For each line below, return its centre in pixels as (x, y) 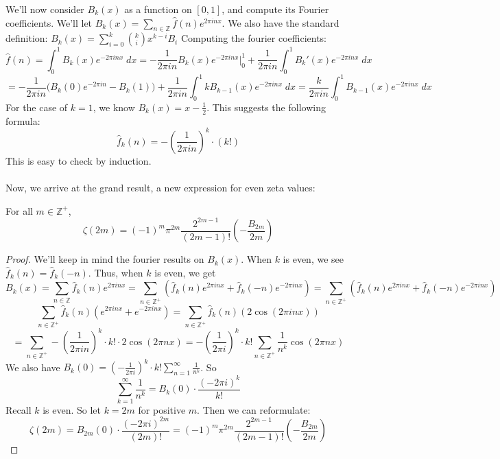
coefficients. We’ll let (49, 22)
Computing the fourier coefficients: (254, 38)
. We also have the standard (281, 22)
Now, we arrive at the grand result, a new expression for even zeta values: (160, 188)
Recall (19, 409)
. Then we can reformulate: (254, 409)
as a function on (158, 9)
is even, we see (313, 259)
